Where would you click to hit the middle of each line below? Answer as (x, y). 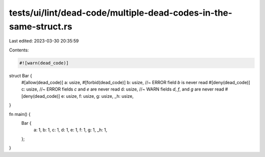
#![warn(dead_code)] (44, 63)
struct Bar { (21, 75)
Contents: (19, 50)
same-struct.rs (41, 26)
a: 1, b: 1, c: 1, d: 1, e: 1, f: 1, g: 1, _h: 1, (70, 130)
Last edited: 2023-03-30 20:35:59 (44, 41)
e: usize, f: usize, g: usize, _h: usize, (97, 96)
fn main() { (20, 114)
